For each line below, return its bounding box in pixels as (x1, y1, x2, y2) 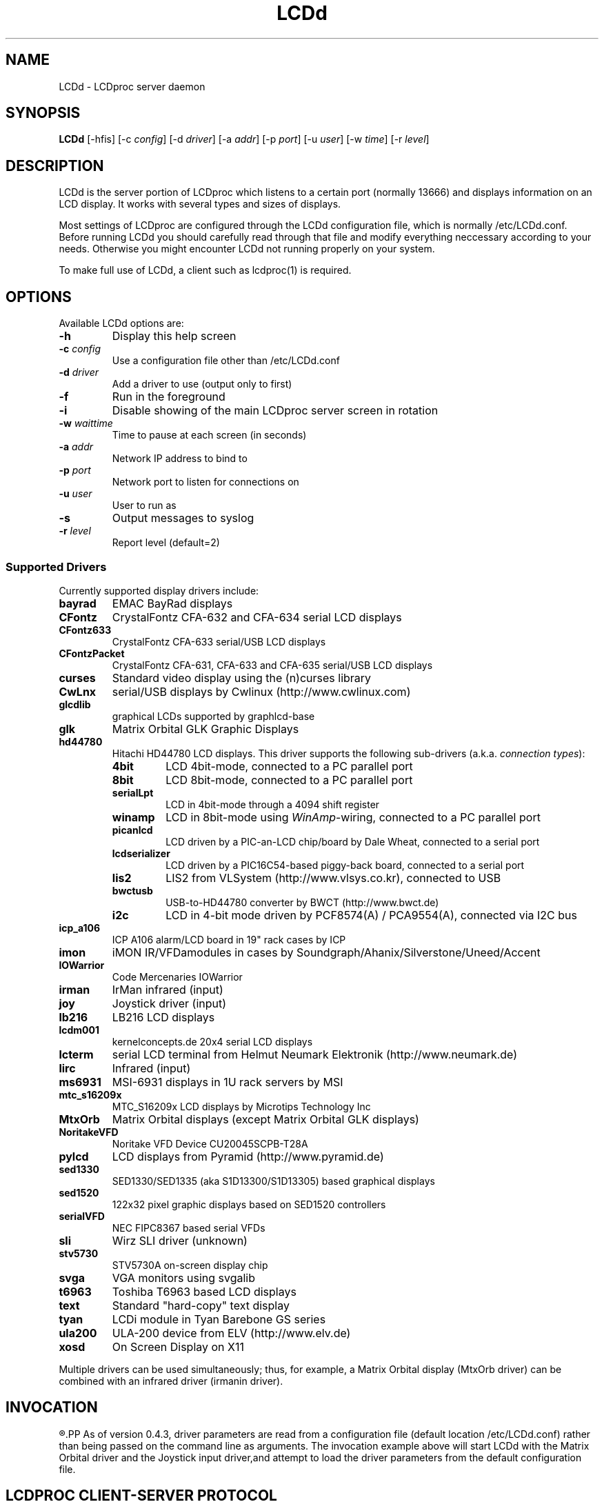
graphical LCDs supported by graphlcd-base (112, 710, 315, 722)
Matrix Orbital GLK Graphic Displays (112, 721, 299, 736)
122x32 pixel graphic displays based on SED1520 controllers (112, 1198, 386, 1210)
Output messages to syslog (112, 511, 254, 525)
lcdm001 (59, 1023, 99, 1036)
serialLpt (112, 786, 154, 799)
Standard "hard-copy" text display (112, 1298, 290, 1312)
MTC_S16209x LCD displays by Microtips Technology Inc (112, 1100, 371, 1112)
